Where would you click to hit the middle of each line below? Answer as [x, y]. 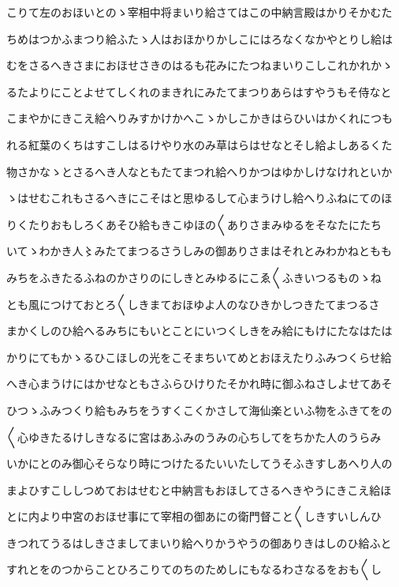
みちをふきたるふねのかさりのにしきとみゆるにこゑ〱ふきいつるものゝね [194, 277]
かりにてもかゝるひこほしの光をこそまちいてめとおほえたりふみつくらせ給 [199, 357]
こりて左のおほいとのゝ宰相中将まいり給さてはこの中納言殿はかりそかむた [199, 12]
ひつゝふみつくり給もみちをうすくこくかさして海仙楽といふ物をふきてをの [199, 410]
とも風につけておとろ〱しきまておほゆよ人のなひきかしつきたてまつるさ [193, 304]
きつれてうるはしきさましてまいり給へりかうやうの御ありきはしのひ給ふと [199, 542]
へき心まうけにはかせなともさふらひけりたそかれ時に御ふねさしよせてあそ [199, 384]
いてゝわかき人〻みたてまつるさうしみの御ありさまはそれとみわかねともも [199, 251]
